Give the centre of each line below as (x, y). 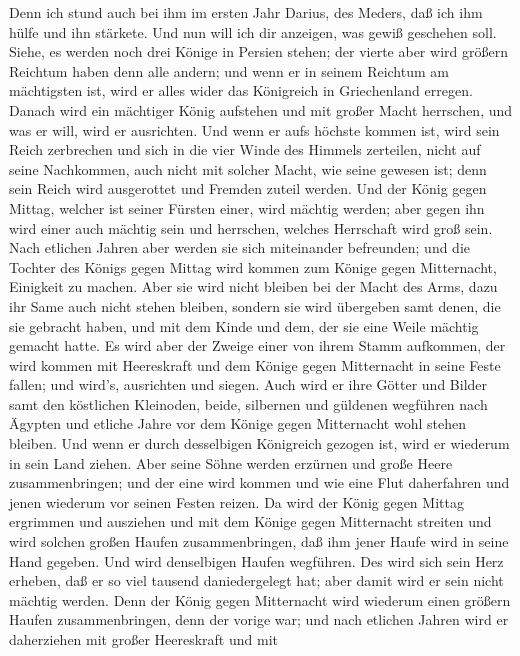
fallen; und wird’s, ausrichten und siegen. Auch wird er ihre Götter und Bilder (248, 384)
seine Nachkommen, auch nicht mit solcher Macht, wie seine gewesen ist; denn (248, 168)
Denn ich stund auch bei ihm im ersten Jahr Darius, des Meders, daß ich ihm (246, 12)
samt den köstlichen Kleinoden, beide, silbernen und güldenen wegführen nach (248, 403)
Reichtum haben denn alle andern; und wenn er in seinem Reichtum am (229, 70)
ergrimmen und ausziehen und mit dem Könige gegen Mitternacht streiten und (250, 521)
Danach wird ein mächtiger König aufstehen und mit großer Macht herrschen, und (261, 109)
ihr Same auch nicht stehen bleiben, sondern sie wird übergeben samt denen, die (255, 305)
